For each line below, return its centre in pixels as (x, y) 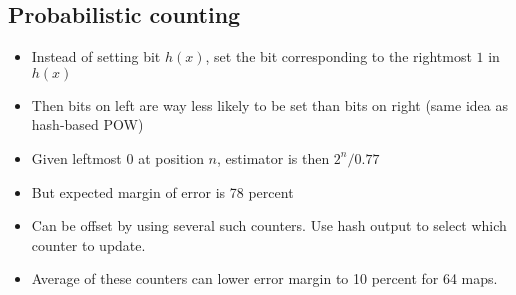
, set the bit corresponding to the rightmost (338, 56)
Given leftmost (76, 157)
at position (171, 157)
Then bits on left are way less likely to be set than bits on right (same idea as (269, 104)
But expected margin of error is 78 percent (162, 191)
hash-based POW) (87, 124)
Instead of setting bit (96, 56)
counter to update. (88, 244)
